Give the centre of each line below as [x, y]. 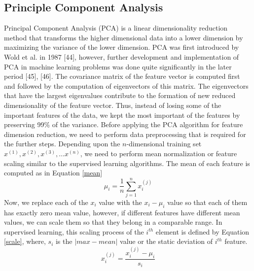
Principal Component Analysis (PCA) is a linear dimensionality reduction [116, 28]
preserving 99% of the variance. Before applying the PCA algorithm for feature [124, 124]
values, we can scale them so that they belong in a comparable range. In [113, 222]
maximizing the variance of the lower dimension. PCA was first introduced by [122, 47]
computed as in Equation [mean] [53, 173]
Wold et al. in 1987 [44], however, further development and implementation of [122, 56]
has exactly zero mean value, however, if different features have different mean [122, 212]
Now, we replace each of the [46, 202]
